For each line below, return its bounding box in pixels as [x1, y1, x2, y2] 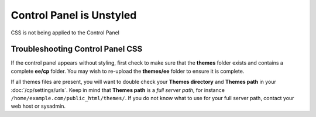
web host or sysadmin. [11, 102, 66, 110]
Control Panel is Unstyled [11, 9, 137, 22]
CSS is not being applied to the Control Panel [11, 29, 120, 36]
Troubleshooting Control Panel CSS [11, 44, 143, 54]
